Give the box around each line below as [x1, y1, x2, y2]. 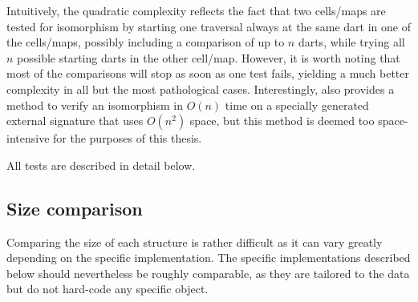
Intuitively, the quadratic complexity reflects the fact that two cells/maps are [6, 2, 386, 18]
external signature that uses [6, 112, 144, 129]
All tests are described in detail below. [6, 156, 196, 173]
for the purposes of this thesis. [53, 130, 202, 147]
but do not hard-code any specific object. [6, 280, 209, 297]
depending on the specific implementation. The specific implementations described [6, 249, 411, 266]
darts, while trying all [298, 34, 405, 50]
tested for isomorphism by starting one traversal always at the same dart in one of [6, 18, 411, 34]
